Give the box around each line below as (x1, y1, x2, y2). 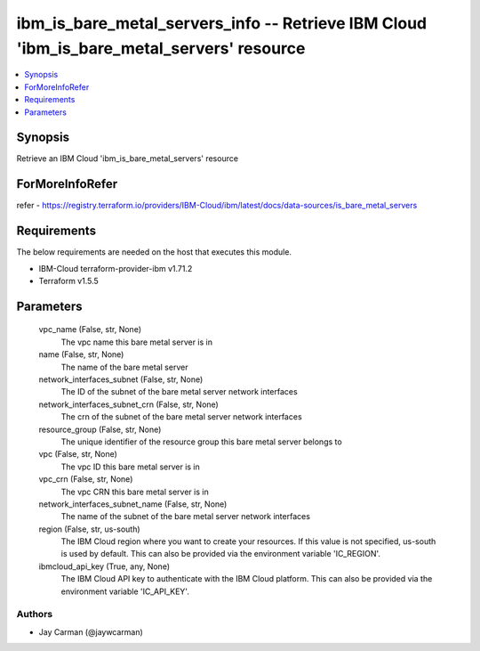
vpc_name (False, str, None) (38, 324, 142, 335)
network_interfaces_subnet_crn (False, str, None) (38, 399, 220, 410)
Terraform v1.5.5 (38, 276, 100, 287)
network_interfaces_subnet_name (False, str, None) (38, 499, 228, 509)
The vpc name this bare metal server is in (60, 337, 213, 347)
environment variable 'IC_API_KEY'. (60, 586, 190, 597)
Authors (16, 608, 53, 621)
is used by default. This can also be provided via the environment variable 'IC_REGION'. (60, 549, 381, 559)
